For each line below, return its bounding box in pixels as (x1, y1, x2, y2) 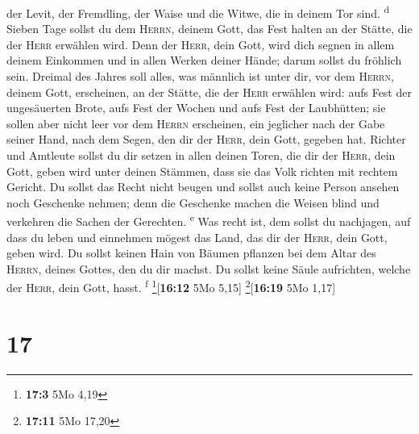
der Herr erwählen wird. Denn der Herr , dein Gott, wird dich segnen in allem (6, 35, 395, 52)
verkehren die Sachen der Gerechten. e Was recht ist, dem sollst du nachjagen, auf (6, 211, 411, 230)
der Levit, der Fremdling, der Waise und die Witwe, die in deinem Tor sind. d (6, 2, 390, 21)
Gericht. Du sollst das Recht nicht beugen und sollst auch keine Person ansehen (6, 178, 400, 195)
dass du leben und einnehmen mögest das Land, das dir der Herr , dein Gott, (6, 228, 388, 245)
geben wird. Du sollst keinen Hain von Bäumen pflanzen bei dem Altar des (6, 244, 376, 261)
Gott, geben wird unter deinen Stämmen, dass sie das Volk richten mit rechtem (6, 162, 398, 179)
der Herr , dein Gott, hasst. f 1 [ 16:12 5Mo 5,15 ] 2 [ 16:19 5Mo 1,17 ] (6, 277, 336, 296)
